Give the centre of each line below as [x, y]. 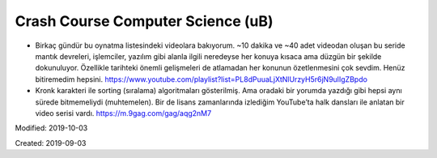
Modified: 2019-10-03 [51, 128]
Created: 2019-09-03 [51, 143]
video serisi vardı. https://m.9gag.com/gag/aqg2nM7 [123, 113]
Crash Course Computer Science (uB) [144, 21]
